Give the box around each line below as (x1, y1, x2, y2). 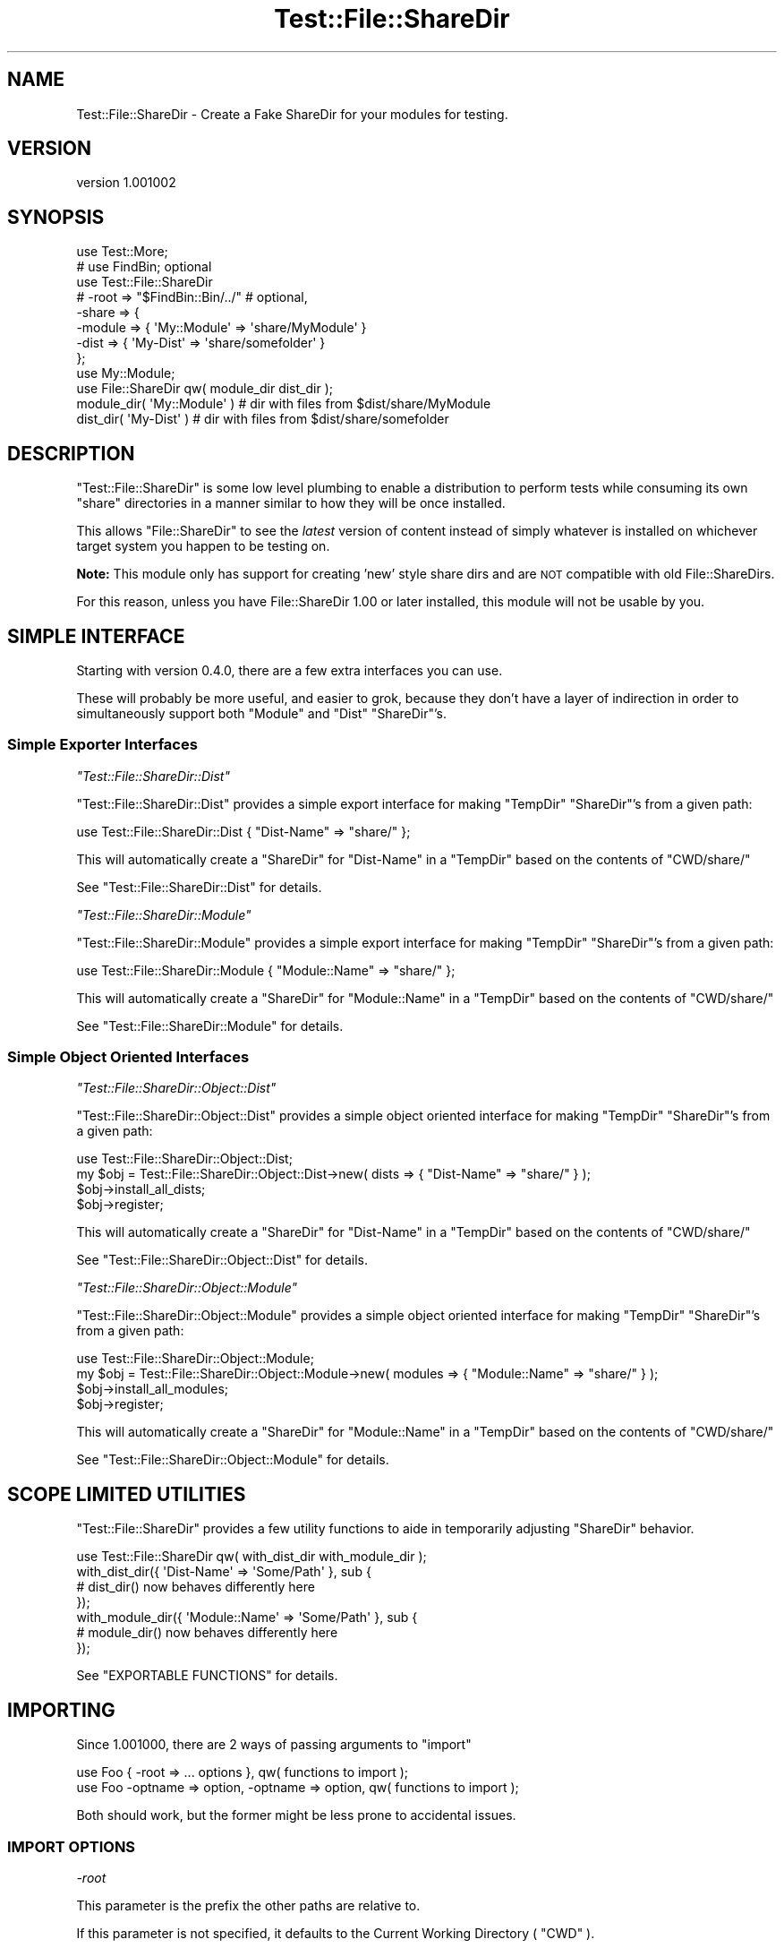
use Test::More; (76, 244, 168, 260)
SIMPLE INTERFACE (7, 624, 185, 648)
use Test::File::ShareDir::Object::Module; (76, 1351, 314, 1367)
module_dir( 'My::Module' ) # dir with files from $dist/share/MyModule (76, 396, 491, 412)
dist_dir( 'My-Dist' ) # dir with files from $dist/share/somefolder (76, 411, 449, 427)
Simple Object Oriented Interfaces (7, 1048, 250, 1067)
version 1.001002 (76, 175, 176, 191)
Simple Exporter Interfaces (7, 735, 198, 754)
